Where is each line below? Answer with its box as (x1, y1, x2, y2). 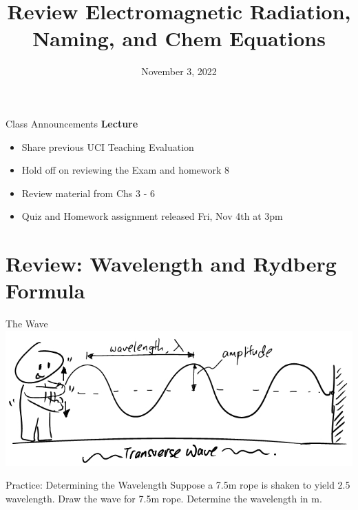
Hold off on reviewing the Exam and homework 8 (21, 163, 230, 177)
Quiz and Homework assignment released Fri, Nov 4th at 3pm (21, 209, 283, 223)
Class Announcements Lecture (6, 116, 138, 130)
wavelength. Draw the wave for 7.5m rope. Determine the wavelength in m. (6, 491, 322, 505)
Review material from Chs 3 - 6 (21, 185, 155, 200)
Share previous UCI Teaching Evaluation (21, 139, 194, 154)
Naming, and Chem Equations (32, 24, 326, 52)
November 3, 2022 (141, 64, 217, 79)
